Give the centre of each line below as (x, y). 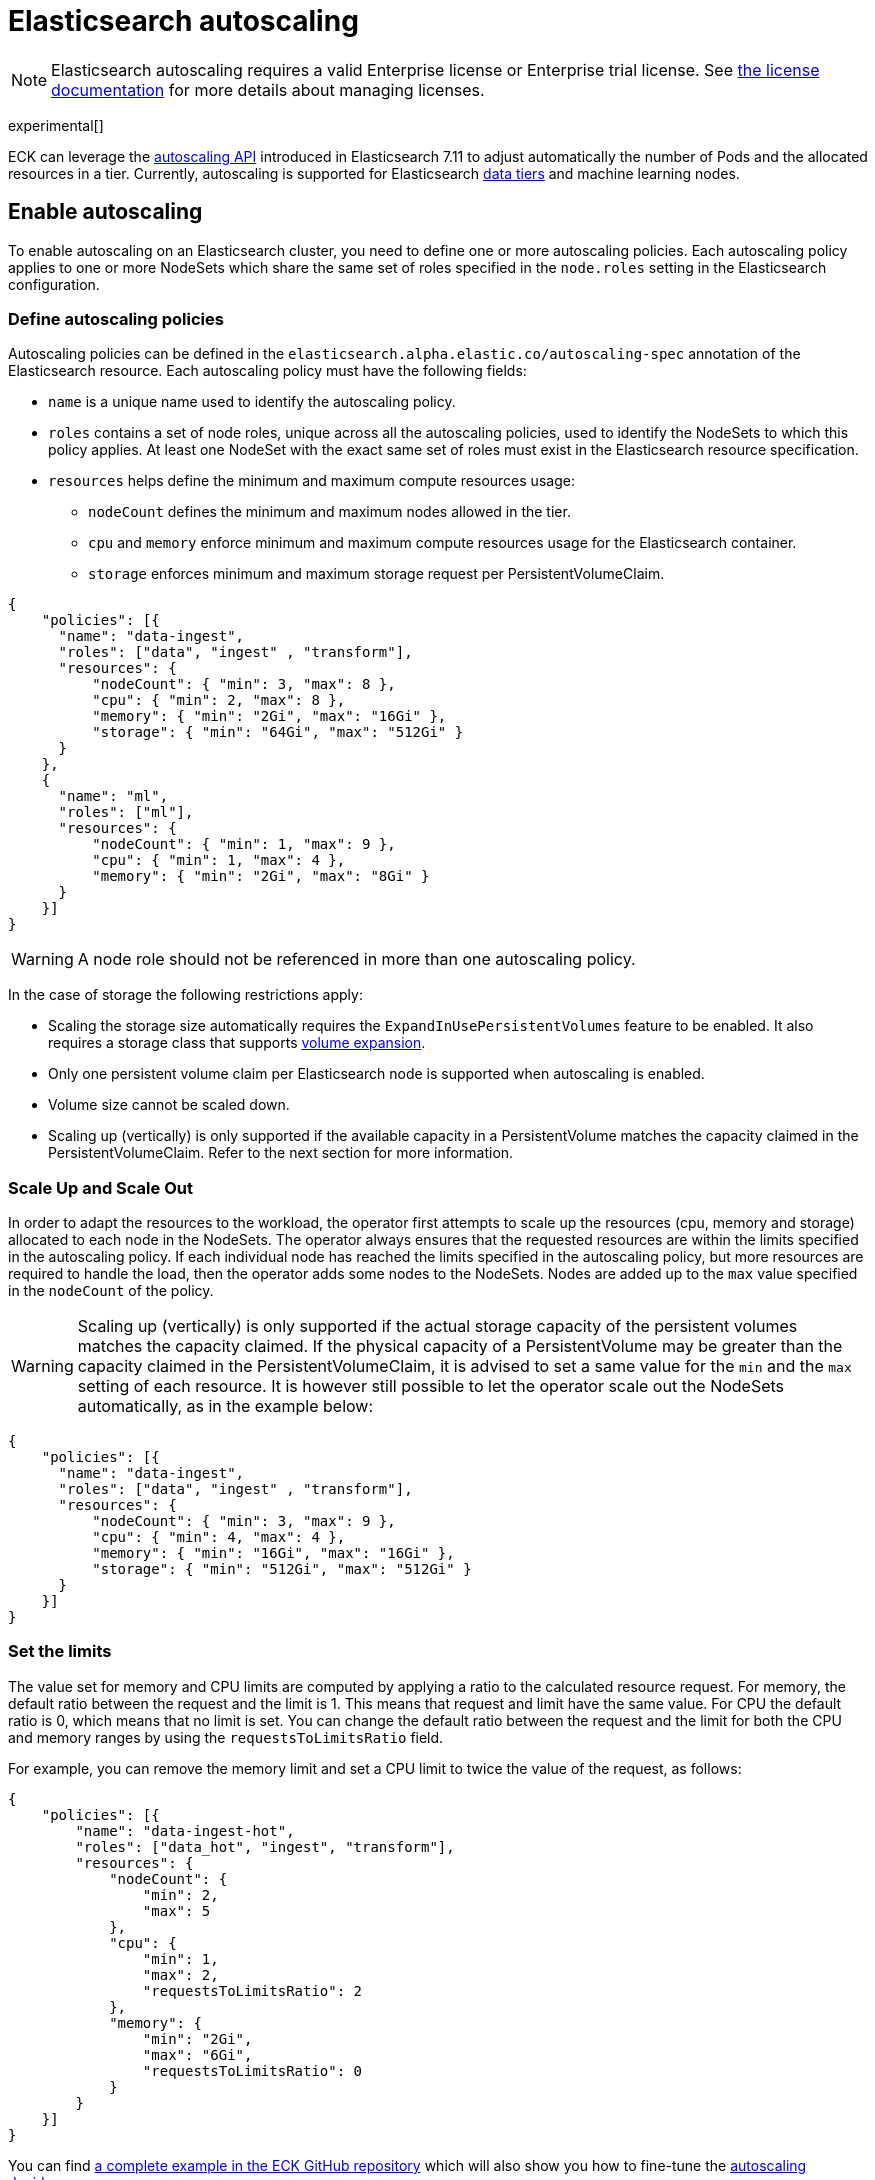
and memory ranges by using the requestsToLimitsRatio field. (226, 1737)
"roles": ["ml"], (126, 812)
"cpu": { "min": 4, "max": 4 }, (219, 1537)
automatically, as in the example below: (225, 1406)
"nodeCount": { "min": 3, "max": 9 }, (244, 1521)
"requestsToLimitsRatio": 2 (252, 1990)
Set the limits (60, 1651)
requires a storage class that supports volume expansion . (237, 1043)
